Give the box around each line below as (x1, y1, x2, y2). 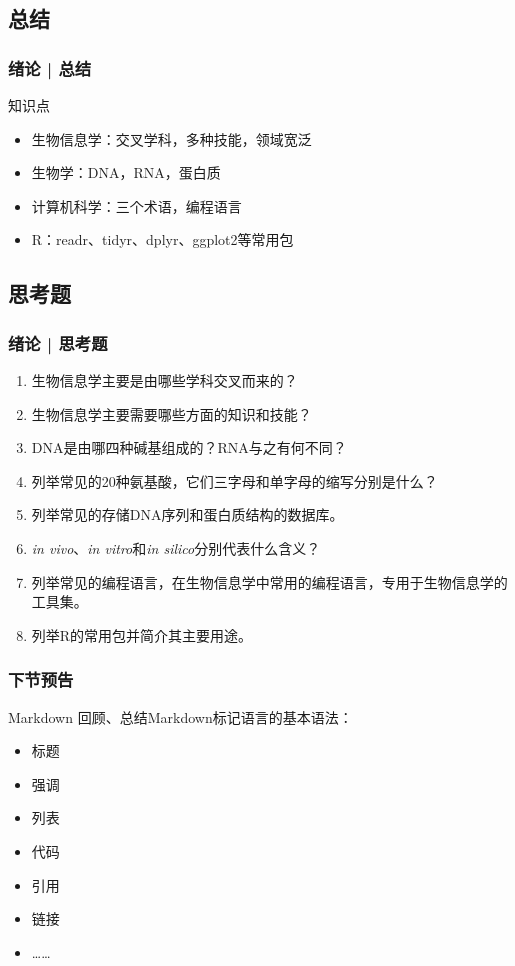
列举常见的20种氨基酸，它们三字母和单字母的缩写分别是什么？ (31, 470, 438, 491)
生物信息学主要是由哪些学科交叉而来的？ (31, 369, 298, 390)
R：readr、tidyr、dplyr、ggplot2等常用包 (31, 229, 294, 250)
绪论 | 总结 (8, 55, 92, 80)
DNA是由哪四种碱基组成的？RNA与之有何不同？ (31, 437, 347, 458)
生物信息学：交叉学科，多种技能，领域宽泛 (31, 128, 312, 149)
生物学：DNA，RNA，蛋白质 (31, 162, 221, 183)
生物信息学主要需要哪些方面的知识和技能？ (31, 403, 312, 424)
